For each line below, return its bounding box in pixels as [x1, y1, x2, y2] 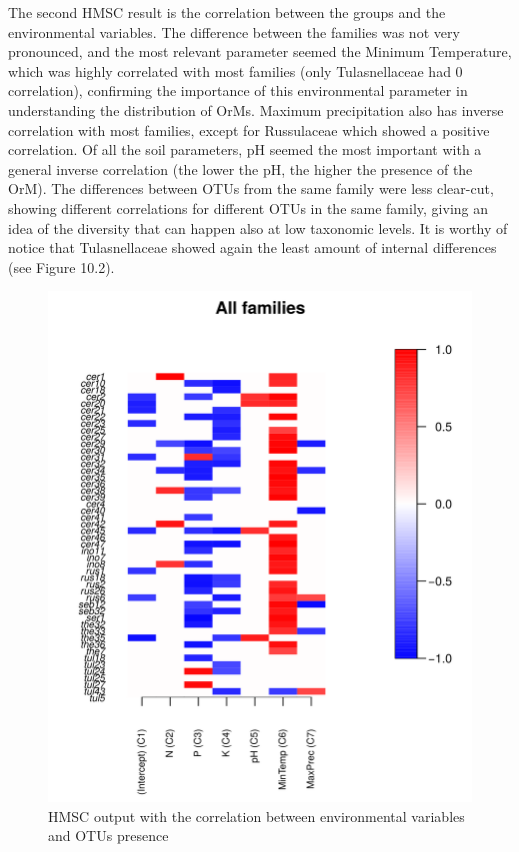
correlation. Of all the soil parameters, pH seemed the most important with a [8, 139, 482, 160]
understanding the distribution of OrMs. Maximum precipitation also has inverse [8, 99, 504, 120]
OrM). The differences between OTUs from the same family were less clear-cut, [8, 178, 494, 199]
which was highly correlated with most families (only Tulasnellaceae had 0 [8, 60, 463, 81]
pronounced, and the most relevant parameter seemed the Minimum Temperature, [8, 41, 512, 62]
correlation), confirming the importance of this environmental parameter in [8, 80, 468, 101]
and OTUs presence [48, 825, 169, 846]
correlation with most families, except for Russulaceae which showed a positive [8, 119, 490, 140]
